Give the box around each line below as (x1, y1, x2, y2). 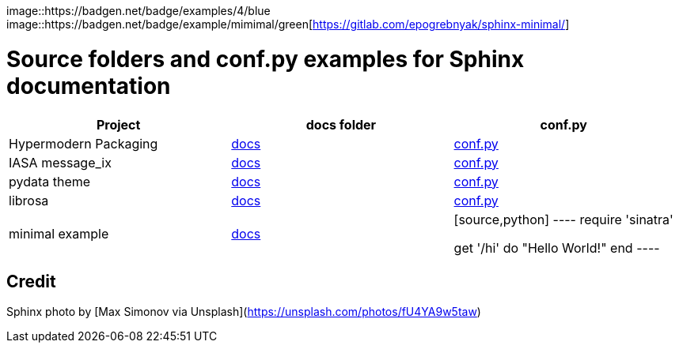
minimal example (9, 225, 109, 242)
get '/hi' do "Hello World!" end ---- (453, 239, 660, 256)
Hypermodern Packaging (9, 135, 158, 152)
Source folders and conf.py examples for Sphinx (6, 45, 525, 73)
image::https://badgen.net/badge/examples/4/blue (6, 4, 271, 17)
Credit (6, 271, 56, 291)
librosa (9, 192, 49, 208)
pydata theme (9, 173, 91, 190)
